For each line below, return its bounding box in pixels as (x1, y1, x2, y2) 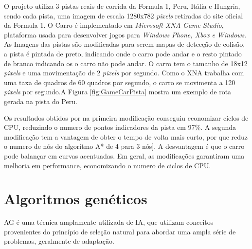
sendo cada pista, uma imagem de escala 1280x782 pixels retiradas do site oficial (4, 10, 243, 20)
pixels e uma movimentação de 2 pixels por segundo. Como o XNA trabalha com (4, 68, 244, 78)
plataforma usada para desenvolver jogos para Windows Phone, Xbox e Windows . (4, 29, 247, 39)
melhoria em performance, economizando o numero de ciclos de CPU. (4, 160, 211, 170)
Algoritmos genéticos (4, 189, 147, 209)
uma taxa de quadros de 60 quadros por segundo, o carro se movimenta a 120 (4, 77, 235, 87)
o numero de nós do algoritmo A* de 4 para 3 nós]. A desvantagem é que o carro (4, 141, 245, 151)
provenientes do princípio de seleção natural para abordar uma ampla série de (4, 226, 236, 236)
